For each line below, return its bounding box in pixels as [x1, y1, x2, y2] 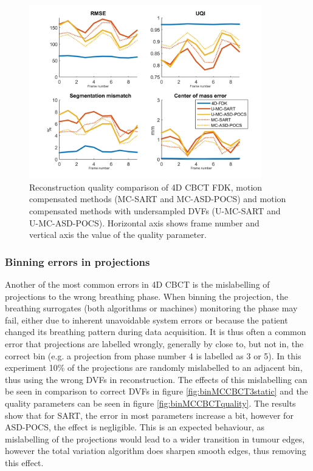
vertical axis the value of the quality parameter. [29, 228, 207, 241]
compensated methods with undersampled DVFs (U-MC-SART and [29, 204, 281, 217]
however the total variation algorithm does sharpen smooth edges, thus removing [5, 444, 306, 457]
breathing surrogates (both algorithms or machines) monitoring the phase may [5, 302, 298, 314]
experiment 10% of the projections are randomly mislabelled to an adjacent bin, [5, 361, 303, 374]
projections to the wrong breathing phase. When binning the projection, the [5, 290, 288, 302]
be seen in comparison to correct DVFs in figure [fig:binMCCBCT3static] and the [5, 385, 308, 398]
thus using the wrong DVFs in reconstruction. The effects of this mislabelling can [5, 373, 308, 385]
